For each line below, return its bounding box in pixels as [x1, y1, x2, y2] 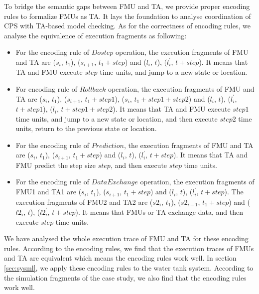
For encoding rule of [15, 84, 77, 94]
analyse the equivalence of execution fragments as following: [4, 30, 187, 40]
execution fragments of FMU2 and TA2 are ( [15, 196, 153, 207]
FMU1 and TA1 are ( [15, 186, 82, 197]
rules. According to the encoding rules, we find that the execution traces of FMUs [4, 243, 254, 253]
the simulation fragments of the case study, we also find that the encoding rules [4, 272, 247, 283]
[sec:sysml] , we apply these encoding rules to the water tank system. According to [4, 262, 254, 273]
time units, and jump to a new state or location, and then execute [15, 113, 218, 124]
